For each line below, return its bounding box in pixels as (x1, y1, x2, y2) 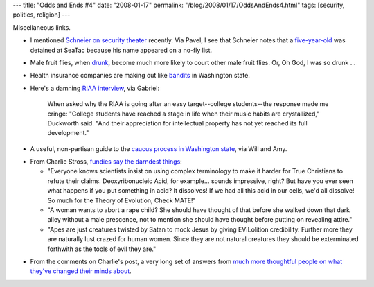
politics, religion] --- (12, 10, 71, 19)
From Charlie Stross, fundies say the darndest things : (30, 157, 183, 166)
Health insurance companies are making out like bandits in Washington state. (30, 71, 251, 80)
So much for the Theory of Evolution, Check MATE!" (47, 196, 197, 205)
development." (47, 129, 89, 137)
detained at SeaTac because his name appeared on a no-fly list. (30, 46, 213, 54)
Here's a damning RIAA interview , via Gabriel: (30, 84, 159, 92)
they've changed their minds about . (30, 267, 132, 275)
